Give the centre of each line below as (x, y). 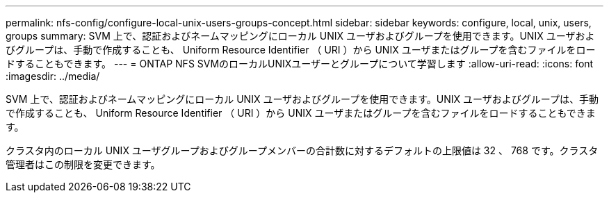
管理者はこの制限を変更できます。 (83, 164)
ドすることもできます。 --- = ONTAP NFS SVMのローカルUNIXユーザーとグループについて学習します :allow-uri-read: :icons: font (300, 64)
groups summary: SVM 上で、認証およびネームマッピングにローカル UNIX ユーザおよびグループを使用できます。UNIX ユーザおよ (300, 36)
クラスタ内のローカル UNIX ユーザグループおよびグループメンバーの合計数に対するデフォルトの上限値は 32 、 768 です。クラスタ (302, 150)
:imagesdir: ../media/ (53, 76)
